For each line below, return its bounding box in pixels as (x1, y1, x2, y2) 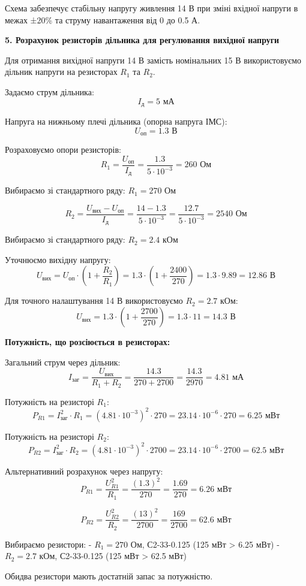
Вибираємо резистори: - (5, 537, 92, 550)
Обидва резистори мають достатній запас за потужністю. (5, 569, 213, 582)
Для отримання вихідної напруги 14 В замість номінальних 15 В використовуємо (5, 53, 302, 66)
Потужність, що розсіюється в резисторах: (5, 336, 170, 348)
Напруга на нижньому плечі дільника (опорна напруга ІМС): (5, 115, 227, 128)
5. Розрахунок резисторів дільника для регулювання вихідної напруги (5, 34, 280, 46)
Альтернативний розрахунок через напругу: (5, 464, 163, 477)
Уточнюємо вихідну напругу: (5, 253, 111, 265)
